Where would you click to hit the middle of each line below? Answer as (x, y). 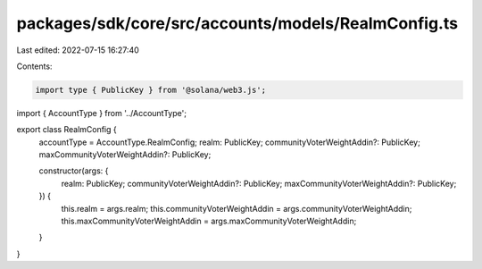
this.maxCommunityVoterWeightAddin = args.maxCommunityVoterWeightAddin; (209, 221)
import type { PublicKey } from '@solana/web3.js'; (151, 90)
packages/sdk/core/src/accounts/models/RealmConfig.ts (237, 23)
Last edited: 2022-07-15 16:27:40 (78, 50)
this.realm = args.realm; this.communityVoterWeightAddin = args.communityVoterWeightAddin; (237, 208)
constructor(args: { (74, 171)
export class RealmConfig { (67, 130)
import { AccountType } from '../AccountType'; (102, 113)
